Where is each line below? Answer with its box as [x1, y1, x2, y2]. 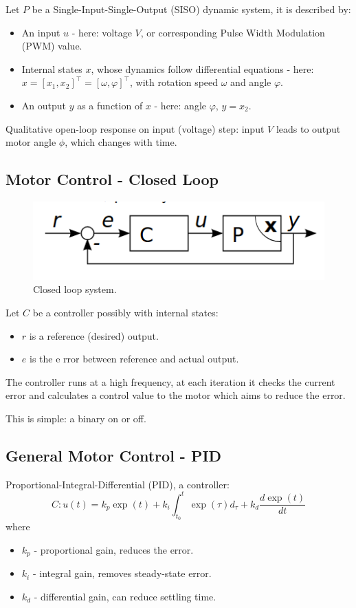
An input [21, 25, 60, 39]
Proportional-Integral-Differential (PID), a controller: [5, 477, 230, 491]
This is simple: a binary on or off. [5, 411, 146, 425]
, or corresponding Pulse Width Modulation [140, 25, 325, 39]
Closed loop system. [33, 282, 117, 296]
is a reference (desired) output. [29, 328, 159, 343]
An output [21, 98, 66, 112]
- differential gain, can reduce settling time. [34, 589, 216, 603]
